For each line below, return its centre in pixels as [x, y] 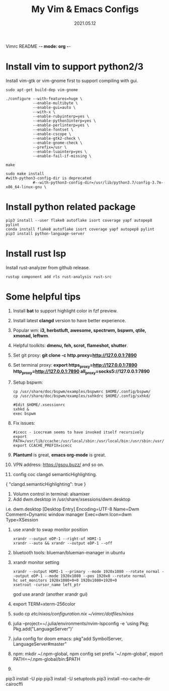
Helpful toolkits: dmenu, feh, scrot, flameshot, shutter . [70, 345]
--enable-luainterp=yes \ [60, 152]
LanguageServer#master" [40, 644]
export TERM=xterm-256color [44, 604]
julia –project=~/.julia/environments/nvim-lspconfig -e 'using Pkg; [81, 623]
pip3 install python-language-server [45, 234]
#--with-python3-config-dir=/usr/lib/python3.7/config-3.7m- [98, 183]
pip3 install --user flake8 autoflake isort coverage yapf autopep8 [79, 220]
